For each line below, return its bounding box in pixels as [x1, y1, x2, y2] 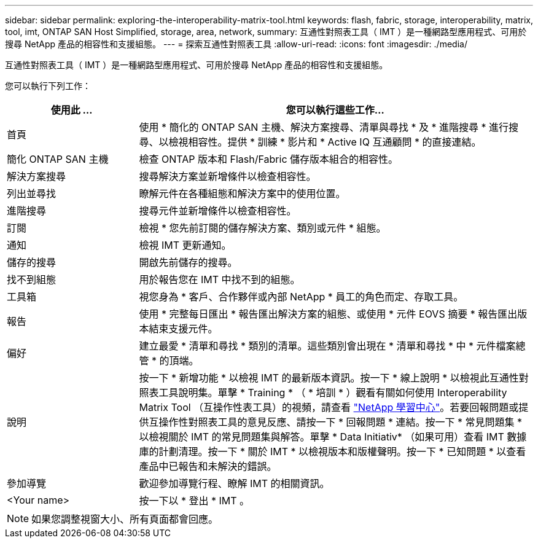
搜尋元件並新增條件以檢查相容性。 [139, 205, 297, 217]
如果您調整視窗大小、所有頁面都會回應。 [31, 513, 219, 525]
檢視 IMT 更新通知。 [139, 239, 232, 251]
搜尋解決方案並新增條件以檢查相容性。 [139, 170, 316, 182]
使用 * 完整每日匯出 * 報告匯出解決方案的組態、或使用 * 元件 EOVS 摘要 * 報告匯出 [139, 308, 518, 320]
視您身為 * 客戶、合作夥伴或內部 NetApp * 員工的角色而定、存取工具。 [139, 291, 464, 303]
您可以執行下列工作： [5, 80, 91, 91]
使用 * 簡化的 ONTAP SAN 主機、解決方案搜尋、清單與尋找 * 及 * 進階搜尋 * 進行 [139, 121, 509, 133]
